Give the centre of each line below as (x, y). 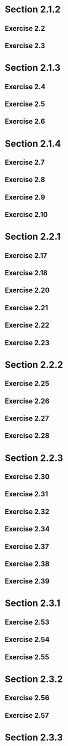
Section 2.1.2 (33, 9)
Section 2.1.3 (33, 68)
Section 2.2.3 (34, 458)
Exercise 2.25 (27, 384)
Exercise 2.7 (25, 162)
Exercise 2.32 (27, 511)
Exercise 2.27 (27, 418)
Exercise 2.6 (25, 122)
